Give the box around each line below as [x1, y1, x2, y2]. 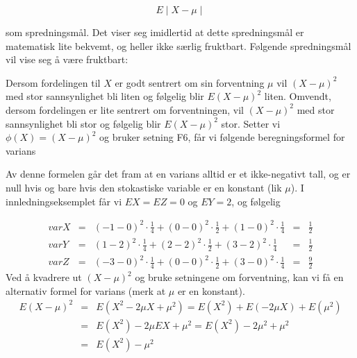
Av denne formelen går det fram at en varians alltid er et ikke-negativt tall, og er [6, 167, 351, 181]
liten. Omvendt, [264, 89, 331, 103]
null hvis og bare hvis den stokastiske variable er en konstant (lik [6, 180, 282, 194]
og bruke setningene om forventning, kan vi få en [135, 270, 344, 284]
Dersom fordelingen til [6, 75, 101, 89]
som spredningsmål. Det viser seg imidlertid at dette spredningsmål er [6, 25, 304, 39]
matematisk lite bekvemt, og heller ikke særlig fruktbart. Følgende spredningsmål [6, 38, 351, 53]
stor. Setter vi [221, 116, 281, 130]
